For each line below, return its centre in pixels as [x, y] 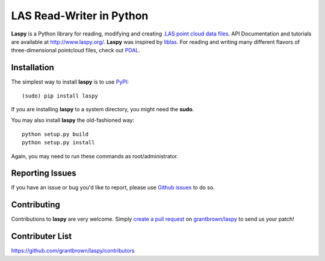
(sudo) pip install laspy [60, 96]
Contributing [36, 205]
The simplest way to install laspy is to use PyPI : [70, 82]
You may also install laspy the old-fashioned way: [73, 120]
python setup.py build [55, 134]
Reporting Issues [44, 173]
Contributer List [42, 237]
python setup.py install [58, 143]
